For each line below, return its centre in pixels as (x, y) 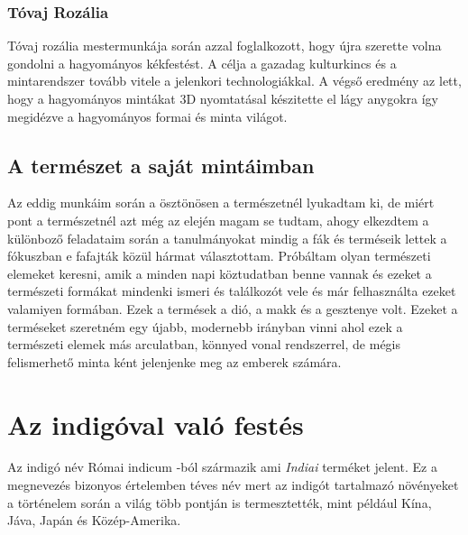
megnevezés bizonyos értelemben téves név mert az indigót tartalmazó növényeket (233, 485)
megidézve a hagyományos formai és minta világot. (147, 116)
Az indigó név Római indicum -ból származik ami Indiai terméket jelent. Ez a (222, 467)
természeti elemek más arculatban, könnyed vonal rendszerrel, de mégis (204, 344)
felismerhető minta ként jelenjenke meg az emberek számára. (174, 361)
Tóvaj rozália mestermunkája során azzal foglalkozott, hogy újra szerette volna (225, 46)
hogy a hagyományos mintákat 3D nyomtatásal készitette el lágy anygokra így (223, 98)
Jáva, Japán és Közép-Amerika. (94, 520)
